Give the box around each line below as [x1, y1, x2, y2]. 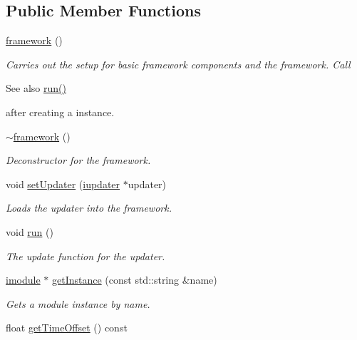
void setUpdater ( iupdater [6, 176, 120, 191]
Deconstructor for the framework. [6, 153, 151, 168]
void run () [6, 224, 53, 239]
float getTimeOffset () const [6, 320, 128, 335]
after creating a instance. [6, 104, 115, 119]
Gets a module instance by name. [6, 296, 150, 311]
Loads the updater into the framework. [6, 200, 172, 215]
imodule [6, 272, 41, 287]
